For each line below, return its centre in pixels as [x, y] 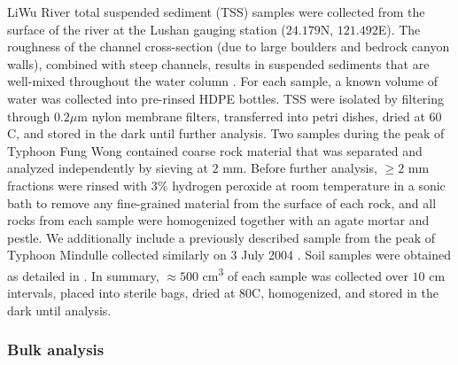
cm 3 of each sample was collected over [305, 274]
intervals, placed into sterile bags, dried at [121, 293]
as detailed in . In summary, [83, 275]
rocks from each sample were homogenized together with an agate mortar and [218, 220]
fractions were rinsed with [78, 185]
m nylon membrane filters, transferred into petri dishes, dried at [251, 116]
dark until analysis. [59, 310]
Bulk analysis [56, 349]
